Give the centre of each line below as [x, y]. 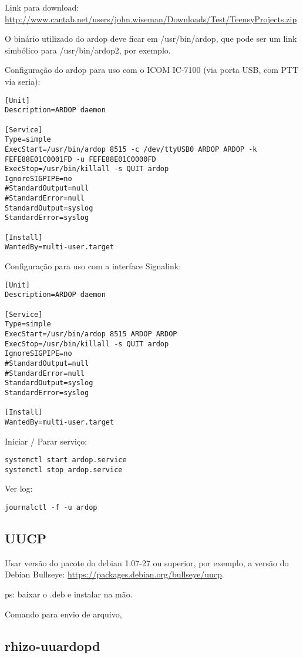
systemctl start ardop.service [66, 460]
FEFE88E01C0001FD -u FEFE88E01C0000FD [80, 159]
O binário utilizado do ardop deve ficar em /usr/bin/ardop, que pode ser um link [151, 39]
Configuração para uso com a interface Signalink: [93, 266]
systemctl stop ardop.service [64, 470]
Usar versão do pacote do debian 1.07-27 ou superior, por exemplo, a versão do [147, 562]
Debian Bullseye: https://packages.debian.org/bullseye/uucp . [115, 574]
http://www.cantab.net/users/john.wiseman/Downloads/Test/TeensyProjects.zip [151, 19]
